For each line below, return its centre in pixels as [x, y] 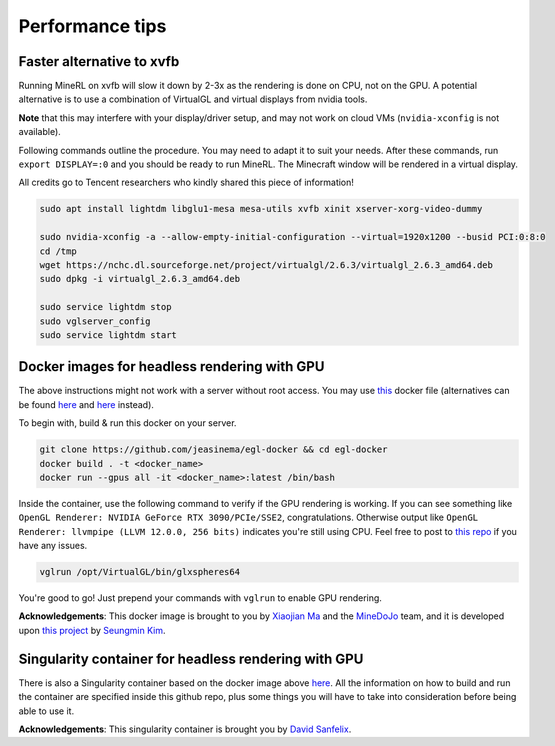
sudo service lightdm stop [105, 307]
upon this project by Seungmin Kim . [92, 630]
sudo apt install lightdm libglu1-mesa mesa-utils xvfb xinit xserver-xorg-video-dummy [261, 209]
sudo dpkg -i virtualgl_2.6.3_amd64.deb [139, 279]
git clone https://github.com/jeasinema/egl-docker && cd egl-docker [213, 449]
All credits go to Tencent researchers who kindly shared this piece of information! [186, 182]
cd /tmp [58, 251]
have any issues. [53, 546]
